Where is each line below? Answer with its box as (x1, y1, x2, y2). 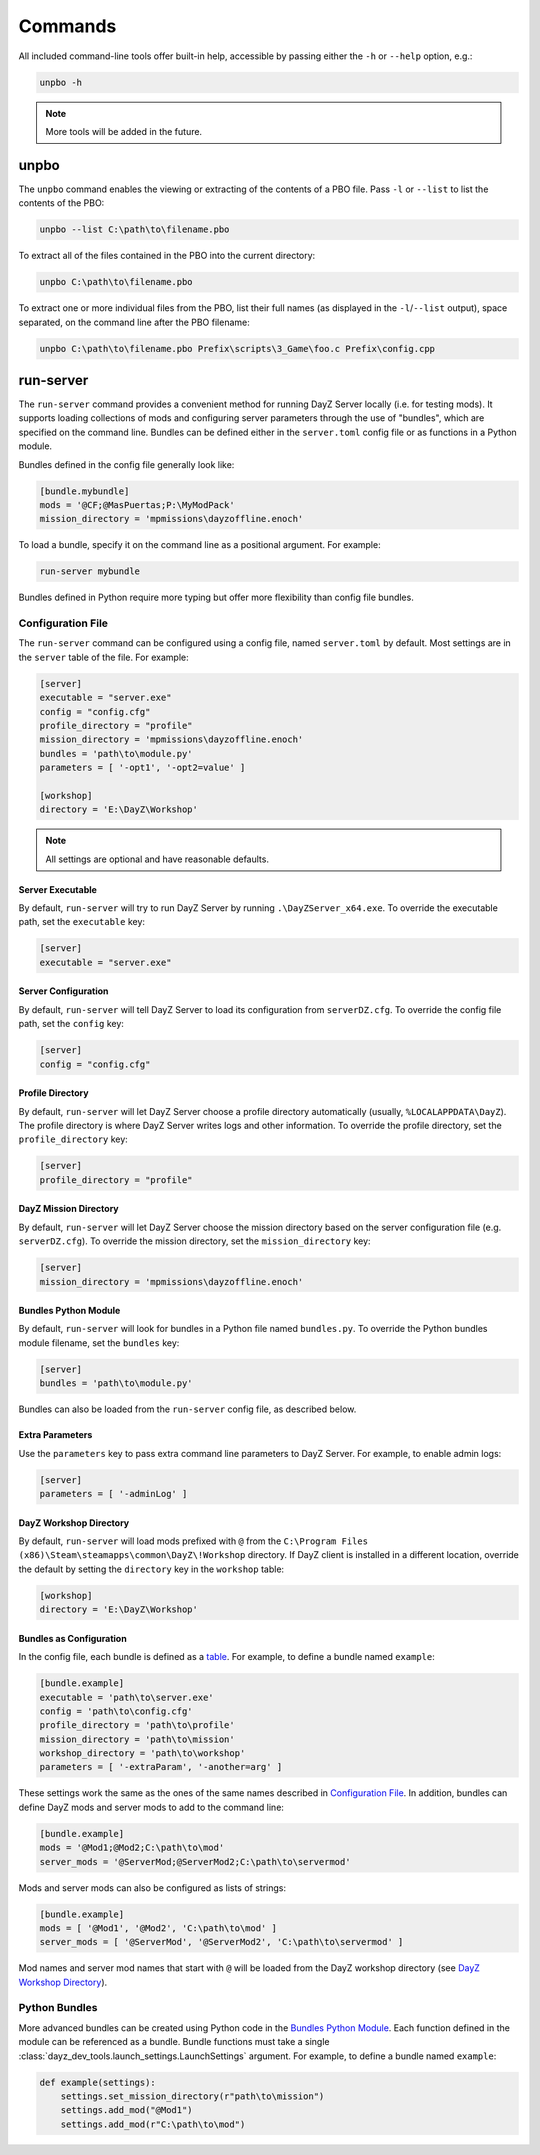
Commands (18, 15, 117, 37)
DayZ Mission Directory (18, 1203, 119, 1215)
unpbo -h (39, 76, 83, 88)
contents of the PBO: (18, 197, 105, 209)
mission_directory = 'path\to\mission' (39, 1733, 235, 1745)
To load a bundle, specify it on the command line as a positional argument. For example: (18, 539, 381, 551)
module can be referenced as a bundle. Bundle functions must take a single (18, 2036, 330, 2048)
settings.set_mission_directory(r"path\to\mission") (60, 2091, 325, 2102)
